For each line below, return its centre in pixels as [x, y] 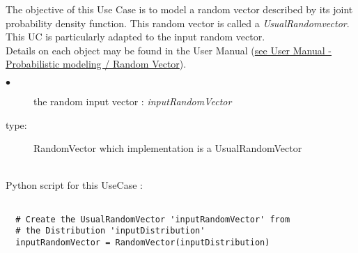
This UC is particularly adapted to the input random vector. [135, 37]
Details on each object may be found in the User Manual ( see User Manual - [169, 50]
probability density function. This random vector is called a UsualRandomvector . [178, 23]
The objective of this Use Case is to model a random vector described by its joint [179, 9]
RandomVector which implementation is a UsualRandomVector [168, 148]
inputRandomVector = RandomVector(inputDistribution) [143, 242]
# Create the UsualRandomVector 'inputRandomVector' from [153, 219]
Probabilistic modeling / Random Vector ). [96, 64]
